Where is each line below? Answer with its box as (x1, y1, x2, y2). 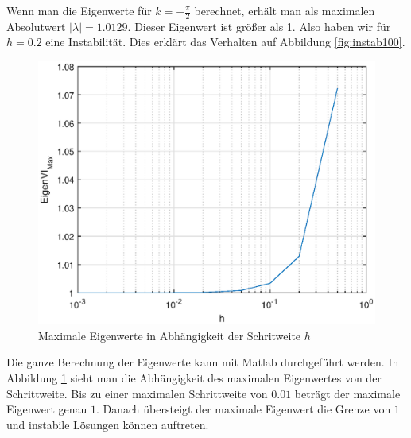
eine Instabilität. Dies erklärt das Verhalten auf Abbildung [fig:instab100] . (45, 33, 405, 50)
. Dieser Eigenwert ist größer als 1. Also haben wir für (127, 17, 391, 34)
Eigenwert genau (6, 401, 87, 417)
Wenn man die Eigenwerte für (6, 2, 152, 18)
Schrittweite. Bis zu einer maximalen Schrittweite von (6, 385, 268, 401)
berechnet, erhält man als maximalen (194, 2, 375, 18)
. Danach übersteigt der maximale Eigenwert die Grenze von (96, 401, 391, 417)
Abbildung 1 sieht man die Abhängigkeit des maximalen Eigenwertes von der (6, 370, 382, 386)
